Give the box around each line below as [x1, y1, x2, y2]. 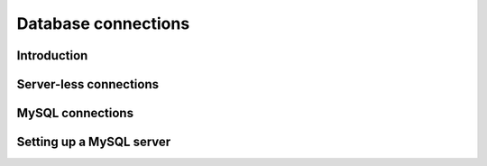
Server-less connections [16, 77, 160, 92]
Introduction [16, 48, 88, 63]
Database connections [16, 14, 190, 33]
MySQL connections [16, 106, 134, 121]
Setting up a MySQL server [16, 134, 171, 150]
